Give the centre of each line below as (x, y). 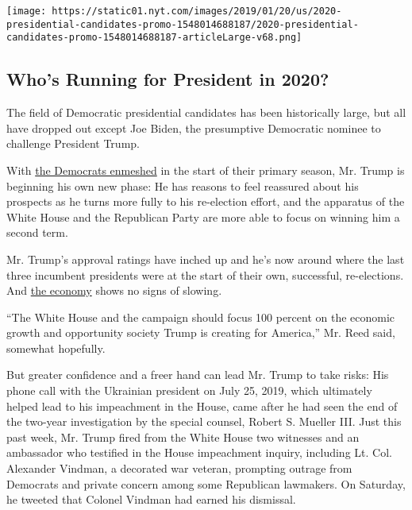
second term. (37, 232)
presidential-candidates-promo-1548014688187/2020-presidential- (183, 24)
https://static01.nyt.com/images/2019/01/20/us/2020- (197, 11)
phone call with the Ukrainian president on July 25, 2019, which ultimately (189, 390)
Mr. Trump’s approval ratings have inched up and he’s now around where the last (206, 259)
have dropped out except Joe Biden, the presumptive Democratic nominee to (194, 127)
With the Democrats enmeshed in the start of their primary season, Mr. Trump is (206, 170)
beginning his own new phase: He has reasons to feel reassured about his (183, 185)
